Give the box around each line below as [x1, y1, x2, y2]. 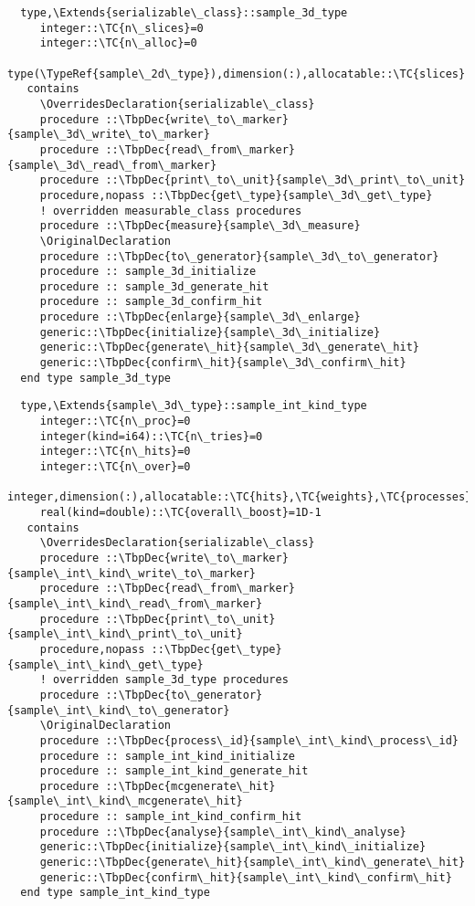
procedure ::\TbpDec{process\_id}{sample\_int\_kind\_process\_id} [39, 733, 459, 747]
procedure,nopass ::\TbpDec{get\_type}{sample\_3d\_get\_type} [39, 188, 433, 202]
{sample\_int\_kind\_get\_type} [7, 658, 204, 671]
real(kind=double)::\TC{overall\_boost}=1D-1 [39, 506, 322, 519]
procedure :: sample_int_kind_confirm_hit [39, 810, 302, 824]
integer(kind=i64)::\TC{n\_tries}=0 [39, 429, 263, 443]
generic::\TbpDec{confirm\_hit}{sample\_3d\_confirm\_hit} [39, 356, 406, 370]
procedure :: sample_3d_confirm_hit [39, 295, 263, 309]
